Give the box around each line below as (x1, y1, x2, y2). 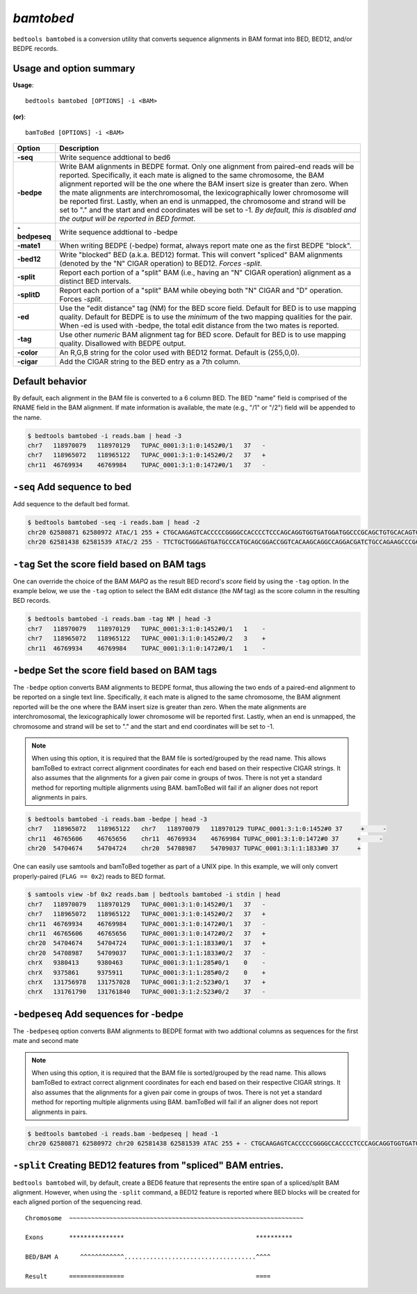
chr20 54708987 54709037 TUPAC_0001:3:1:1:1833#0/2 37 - (27, 949, 266, 957)
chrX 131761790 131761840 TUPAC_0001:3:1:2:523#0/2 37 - (27, 988, 266, 996)
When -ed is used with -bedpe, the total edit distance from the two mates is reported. (59, 321, 340, 330)
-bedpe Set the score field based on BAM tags (13, 664, 218, 676)
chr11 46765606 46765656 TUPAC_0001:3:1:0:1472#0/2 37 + (27, 930, 266, 938)
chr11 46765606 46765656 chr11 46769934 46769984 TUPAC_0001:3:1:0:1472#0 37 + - (27, 834, 384, 843)
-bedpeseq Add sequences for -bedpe (13, 1008, 184, 1020)
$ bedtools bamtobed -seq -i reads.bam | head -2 (27, 519, 200, 526)
